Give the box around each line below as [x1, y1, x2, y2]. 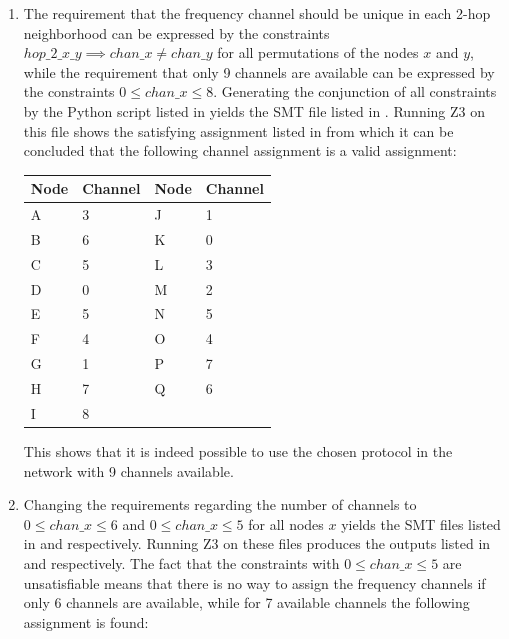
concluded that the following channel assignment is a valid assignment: [23, 140, 457, 161]
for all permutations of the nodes [217, 42, 419, 63]
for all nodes [248, 513, 324, 534]
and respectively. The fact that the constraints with [23, 552, 340, 573]
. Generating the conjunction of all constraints [213, 81, 497, 102]
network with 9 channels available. [23, 460, 234, 481]
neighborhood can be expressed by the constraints [23, 22, 330, 43]
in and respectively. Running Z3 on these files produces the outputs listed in [23, 533, 491, 554]
